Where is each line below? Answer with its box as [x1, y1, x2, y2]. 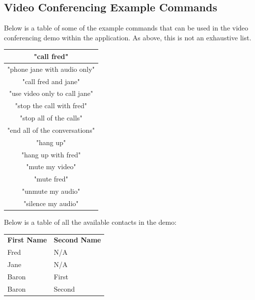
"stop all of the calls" [20, 113, 83, 123]
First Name [7, 235, 47, 245]
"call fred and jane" [22, 76, 80, 86]
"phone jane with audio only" [7, 63, 95, 74]
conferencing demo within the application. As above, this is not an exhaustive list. [4, 32, 252, 42]
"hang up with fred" [21, 149, 81, 159]
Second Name [54, 235, 101, 245]
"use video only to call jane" [9, 88, 93, 98]
